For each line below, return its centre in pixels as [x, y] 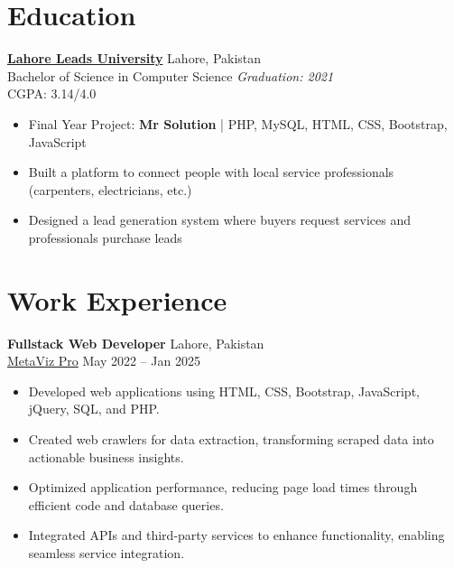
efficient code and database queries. [126, 504]
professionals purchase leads [105, 237]
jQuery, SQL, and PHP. [94, 409]
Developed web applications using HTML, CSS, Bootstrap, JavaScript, [224, 391]
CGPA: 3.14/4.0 [52, 93]
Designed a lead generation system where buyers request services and [220, 220]
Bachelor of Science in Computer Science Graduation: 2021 [171, 75]
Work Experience [117, 299]
